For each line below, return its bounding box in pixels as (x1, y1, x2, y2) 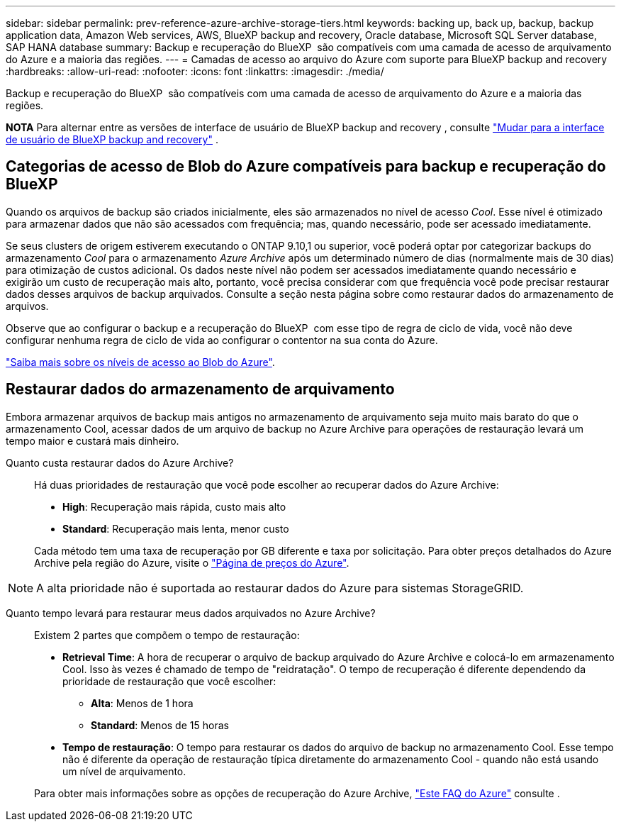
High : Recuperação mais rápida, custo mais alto (62, 500, 286, 513)
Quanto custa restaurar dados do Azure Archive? (6, 456, 234, 469)
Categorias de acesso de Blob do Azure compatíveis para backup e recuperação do (6, 157, 606, 176)
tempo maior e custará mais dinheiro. (6, 434, 179, 447)
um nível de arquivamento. (62, 765, 186, 777)
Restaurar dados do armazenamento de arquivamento (6, 380, 395, 399)
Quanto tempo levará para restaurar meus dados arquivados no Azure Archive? (6, 606, 376, 619)
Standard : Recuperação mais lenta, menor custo (62, 522, 289, 535)
